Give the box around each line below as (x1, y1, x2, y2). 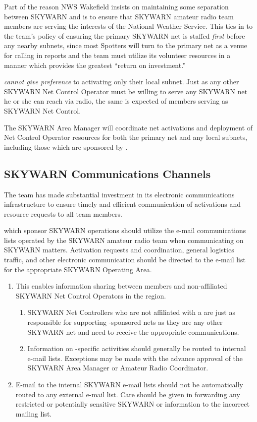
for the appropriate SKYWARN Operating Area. (4, 264, 152, 274)
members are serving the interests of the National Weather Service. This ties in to (4, 21, 253, 31)
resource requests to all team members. (4, 208, 122, 219)
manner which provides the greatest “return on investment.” (4, 60, 186, 70)
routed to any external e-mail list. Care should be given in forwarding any (15, 389, 240, 399)
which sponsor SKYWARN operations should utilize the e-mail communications (4, 225, 246, 236)
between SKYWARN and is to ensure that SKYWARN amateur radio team (4, 11, 234, 21)
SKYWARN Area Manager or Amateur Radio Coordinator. (27, 362, 208, 373)
